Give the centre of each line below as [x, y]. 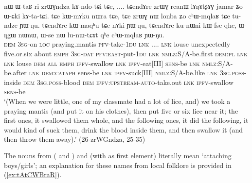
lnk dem [41, 73]
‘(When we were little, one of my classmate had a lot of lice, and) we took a [117, 101]
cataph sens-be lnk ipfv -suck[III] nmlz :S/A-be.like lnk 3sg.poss [150, 73]
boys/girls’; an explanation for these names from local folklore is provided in [118, 165]
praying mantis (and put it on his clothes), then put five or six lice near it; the [121, 110]
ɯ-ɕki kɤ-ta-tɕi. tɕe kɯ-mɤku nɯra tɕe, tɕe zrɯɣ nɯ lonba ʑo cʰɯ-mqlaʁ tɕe [117, 15]
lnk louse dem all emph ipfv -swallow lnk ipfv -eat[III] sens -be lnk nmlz [110, 63]
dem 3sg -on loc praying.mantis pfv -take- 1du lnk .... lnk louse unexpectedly [117, 44]
